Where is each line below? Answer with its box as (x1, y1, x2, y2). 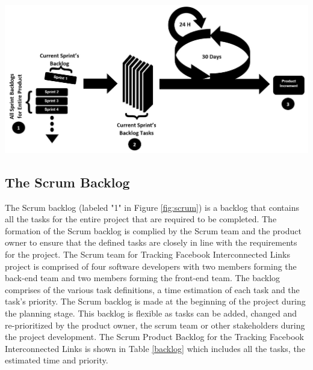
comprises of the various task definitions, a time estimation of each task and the (5, 283, 300, 296)
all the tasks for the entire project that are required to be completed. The (5, 213, 277, 225)
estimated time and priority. (5, 354, 108, 366)
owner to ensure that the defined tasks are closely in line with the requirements (5, 236, 297, 249)
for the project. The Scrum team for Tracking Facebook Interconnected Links (5, 247, 290, 260)
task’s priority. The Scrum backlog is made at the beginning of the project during (5, 295, 306, 308)
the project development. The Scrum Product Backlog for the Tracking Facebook (5, 330, 305, 343)
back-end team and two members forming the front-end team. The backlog (5, 271, 280, 284)
